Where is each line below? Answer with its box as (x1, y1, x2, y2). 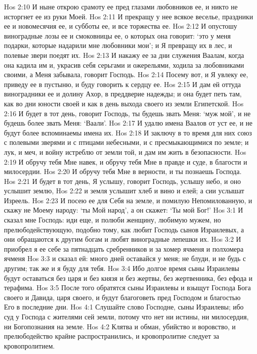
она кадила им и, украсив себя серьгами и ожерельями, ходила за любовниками (4, 59, 244, 70)
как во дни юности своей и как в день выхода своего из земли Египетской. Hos (4, 98, 244, 108)
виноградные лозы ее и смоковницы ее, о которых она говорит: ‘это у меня (4, 30, 231, 41)
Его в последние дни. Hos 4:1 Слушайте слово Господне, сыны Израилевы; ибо (4, 302, 244, 312)
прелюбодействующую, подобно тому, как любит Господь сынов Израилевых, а (4, 224, 244, 234)
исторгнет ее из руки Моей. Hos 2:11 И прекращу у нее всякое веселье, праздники (4, 11, 253, 21)
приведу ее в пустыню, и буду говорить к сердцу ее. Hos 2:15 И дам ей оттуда (4, 79, 241, 89)
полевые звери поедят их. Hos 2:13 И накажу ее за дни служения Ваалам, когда (4, 49, 244, 60)
